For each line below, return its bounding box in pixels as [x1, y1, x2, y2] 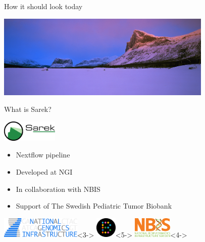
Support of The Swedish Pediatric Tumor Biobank [16, 200, 172, 211]
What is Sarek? [4, 104, 52, 114]
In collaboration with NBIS [16, 183, 100, 194]
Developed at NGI [16, 166, 73, 177]
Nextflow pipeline [16, 149, 70, 160]
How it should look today [4, 1, 83, 11]
